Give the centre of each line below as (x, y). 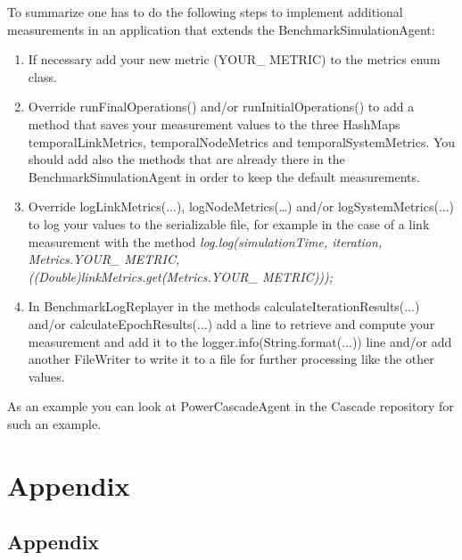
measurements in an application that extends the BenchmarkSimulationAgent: (221, 29)
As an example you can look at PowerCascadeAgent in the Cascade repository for (231, 406)
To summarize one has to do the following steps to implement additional (205, 12)
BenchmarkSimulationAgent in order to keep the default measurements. (224, 176)
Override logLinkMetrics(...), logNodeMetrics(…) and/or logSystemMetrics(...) (241, 206)
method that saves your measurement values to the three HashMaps (214, 124)
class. (42, 76)
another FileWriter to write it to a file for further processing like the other (231, 359)
